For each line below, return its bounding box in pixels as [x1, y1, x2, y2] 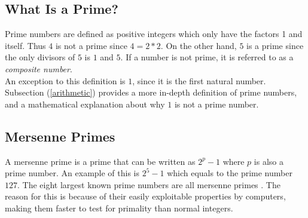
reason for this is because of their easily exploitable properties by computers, [5, 190, 286, 202]
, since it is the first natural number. [132, 74, 266, 87]
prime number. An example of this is [5, 167, 140, 179]
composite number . [5, 62, 72, 75]
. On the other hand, [160, 39, 237, 51]
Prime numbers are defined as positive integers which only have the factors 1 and [5, 27, 303, 40]
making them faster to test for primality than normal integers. [5, 201, 233, 214]
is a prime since [246, 39, 304, 51]
